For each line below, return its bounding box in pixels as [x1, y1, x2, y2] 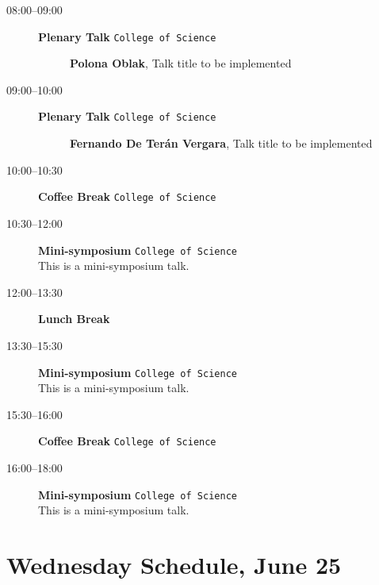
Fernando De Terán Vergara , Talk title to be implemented [70, 135, 373, 152]
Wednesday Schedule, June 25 [6, 548, 342, 581]
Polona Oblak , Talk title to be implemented [70, 55, 292, 71]
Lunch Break [38, 310, 110, 327]
